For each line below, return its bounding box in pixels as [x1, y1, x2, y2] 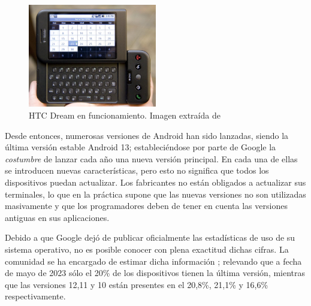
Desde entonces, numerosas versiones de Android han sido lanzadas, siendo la [5, 129, 289, 141]
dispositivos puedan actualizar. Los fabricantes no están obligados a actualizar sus [5, 175, 306, 188]
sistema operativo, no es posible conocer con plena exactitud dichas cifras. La [5, 243, 289, 255]
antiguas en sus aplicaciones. [5, 211, 110, 223]
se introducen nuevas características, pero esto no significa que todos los [5, 164, 269, 177]
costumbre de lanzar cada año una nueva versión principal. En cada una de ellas [5, 152, 298, 165]
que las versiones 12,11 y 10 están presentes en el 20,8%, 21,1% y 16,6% [5, 278, 268, 290]
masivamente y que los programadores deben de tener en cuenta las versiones [5, 199, 288, 212]
